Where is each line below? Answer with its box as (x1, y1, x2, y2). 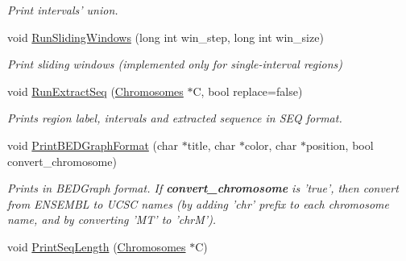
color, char (244, 136, 297, 153)
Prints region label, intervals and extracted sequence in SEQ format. (7, 110, 342, 126)
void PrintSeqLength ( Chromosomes (7, 238, 186, 255)
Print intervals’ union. (7, 2, 118, 18)
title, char (187, 136, 236, 153)
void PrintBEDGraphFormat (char (7, 136, 179, 153)
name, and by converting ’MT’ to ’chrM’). (7, 211, 217, 228)
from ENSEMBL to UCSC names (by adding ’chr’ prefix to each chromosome (7, 195, 389, 212)
